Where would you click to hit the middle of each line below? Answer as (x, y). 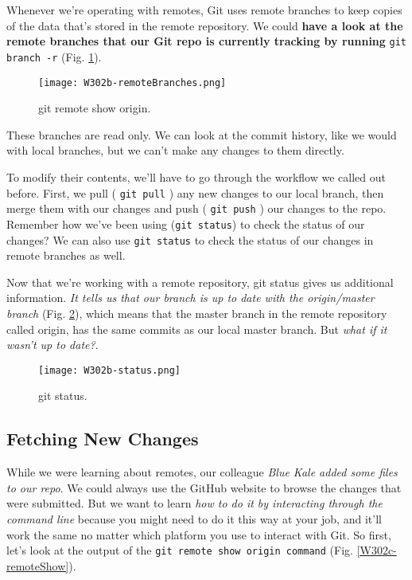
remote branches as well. (66, 255)
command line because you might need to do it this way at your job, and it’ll (194, 518)
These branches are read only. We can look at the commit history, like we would (202, 134)
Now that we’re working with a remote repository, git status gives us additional (200, 282)
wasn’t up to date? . (52, 345)
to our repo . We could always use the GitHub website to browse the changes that (204, 487)
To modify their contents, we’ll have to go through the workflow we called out (196, 176)
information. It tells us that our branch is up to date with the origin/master (190, 298)
